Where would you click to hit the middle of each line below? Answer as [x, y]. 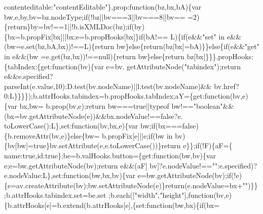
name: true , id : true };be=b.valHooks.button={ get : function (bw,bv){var [110, 155]
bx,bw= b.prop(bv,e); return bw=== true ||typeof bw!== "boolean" [121, 105]
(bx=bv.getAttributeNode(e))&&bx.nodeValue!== [82, 116]
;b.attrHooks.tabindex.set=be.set [55, 195]
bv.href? [227, 86]
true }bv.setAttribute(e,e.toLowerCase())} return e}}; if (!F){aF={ [133, 145]
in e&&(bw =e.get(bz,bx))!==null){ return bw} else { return [95, 56]
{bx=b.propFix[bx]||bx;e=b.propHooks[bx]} [72, 36]
